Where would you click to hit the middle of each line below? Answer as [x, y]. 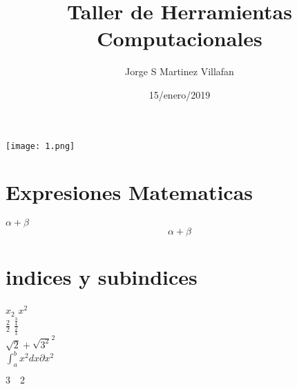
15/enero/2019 [180, 94]
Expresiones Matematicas [130, 192]
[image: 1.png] [40, 146]
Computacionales [180, 38]
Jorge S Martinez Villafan [180, 71]
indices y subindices [102, 277]
